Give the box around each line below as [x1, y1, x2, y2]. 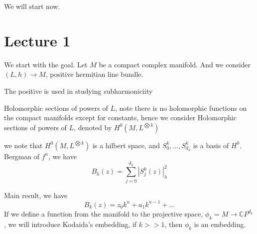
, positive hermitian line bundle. [45, 69, 143, 79]
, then [164, 219, 183, 229]
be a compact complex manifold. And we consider [99, 59, 251, 69]
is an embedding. [194, 219, 246, 229]
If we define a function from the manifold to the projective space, [4, 208, 203, 219]
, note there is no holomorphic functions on [115, 102, 247, 113]
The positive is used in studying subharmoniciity [4, 85, 153, 96]
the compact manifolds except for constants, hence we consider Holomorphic [4, 112, 237, 123]
